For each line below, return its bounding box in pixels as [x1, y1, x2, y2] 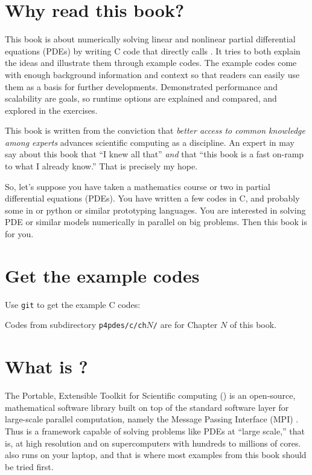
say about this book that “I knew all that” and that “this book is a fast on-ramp [5, 148, 304, 160]
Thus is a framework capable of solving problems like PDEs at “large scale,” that [5, 424, 305, 437]
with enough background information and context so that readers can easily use [5, 68, 300, 80]
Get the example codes [5, 263, 200, 287]
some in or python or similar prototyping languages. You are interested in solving [5, 203, 306, 216]
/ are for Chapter [153, 318, 218, 331]
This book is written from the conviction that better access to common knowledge [5, 124, 305, 137]
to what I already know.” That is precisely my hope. [5, 160, 198, 172]
